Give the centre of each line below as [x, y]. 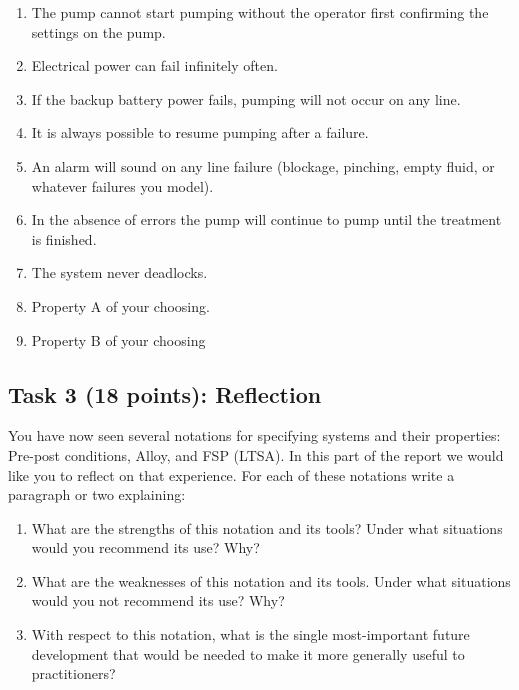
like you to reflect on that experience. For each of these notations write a [231, 474]
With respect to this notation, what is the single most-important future [250, 634]
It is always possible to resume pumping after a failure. [200, 132]
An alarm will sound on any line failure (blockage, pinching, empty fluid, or [263, 165]
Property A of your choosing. [120, 305]
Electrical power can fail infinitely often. [154, 65]
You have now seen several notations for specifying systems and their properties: [254, 435]
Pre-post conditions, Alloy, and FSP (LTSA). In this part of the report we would [256, 454]
